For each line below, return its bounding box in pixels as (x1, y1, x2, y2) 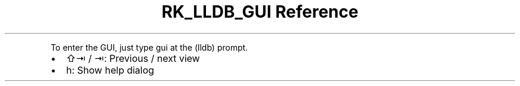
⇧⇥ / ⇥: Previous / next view (66, 52, 200, 64)
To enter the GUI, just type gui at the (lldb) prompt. (50, 42, 248, 52)
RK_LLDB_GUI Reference (161, 2, 359, 22)
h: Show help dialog (66, 64, 154, 76)
